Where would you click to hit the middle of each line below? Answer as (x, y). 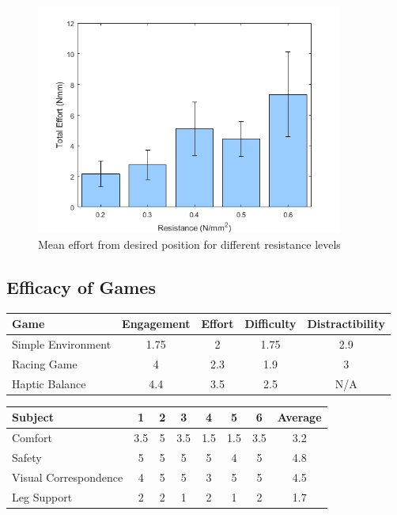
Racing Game (45, 363)
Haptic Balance (49, 383)
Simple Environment (62, 343)
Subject (33, 417)
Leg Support (42, 496)
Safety (27, 457)
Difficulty (270, 324)
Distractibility (346, 324)
